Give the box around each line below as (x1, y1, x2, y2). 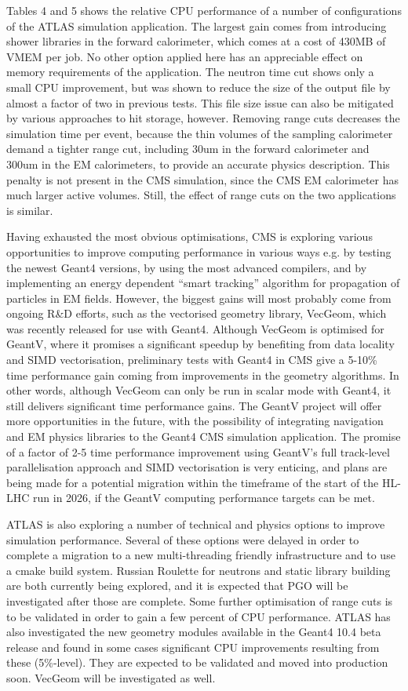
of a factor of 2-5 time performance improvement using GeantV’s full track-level (6, 443, 390, 460)
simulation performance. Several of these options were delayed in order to (6, 531, 359, 547)
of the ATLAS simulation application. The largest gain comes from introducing (6, 17, 387, 34)
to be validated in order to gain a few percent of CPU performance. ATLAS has (6, 608, 391, 624)
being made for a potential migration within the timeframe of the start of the (6, 474, 379, 490)
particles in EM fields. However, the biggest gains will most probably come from (6, 289, 392, 306)
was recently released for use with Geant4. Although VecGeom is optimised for (6, 320, 384, 336)
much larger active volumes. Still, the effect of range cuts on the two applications (6, 187, 396, 203)
